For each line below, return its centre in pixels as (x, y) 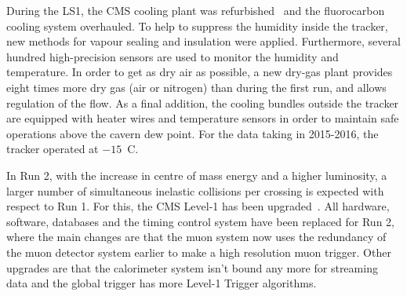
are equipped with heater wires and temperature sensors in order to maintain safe (203, 118)
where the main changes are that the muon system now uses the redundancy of (196, 237)
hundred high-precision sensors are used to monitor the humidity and (173, 56)
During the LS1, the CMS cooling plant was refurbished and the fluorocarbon (196, 10)
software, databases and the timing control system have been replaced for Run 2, (200, 221)
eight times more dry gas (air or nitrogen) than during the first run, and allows (196, 87)
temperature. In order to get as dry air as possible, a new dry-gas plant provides (200, 72)
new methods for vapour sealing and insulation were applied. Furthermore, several (203, 41)
